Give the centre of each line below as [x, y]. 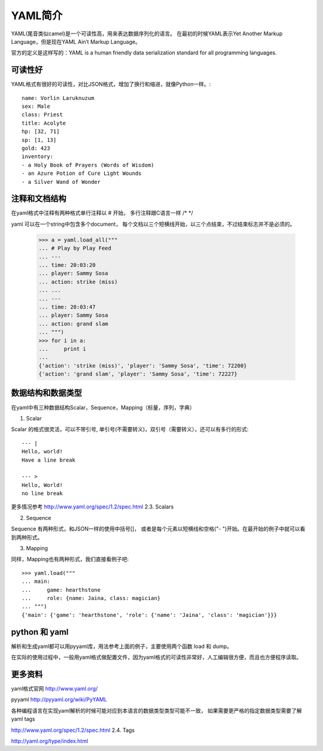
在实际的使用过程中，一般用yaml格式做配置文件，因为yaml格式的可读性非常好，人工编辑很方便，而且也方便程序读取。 [156, 657]
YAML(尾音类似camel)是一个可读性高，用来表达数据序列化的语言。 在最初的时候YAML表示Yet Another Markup [147, 34]
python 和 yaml [40, 632]
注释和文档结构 [39, 199]
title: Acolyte [44, 123]
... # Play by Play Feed [75, 248]
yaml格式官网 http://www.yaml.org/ [54, 688]
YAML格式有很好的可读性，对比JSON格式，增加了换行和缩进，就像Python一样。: [111, 84]
